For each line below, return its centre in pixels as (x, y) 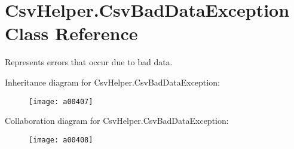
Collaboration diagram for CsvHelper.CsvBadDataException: (117, 121)
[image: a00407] (61, 101)
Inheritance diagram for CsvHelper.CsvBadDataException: (112, 82)
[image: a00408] (61, 140)
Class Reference (71, 33)
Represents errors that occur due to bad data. (89, 62)
